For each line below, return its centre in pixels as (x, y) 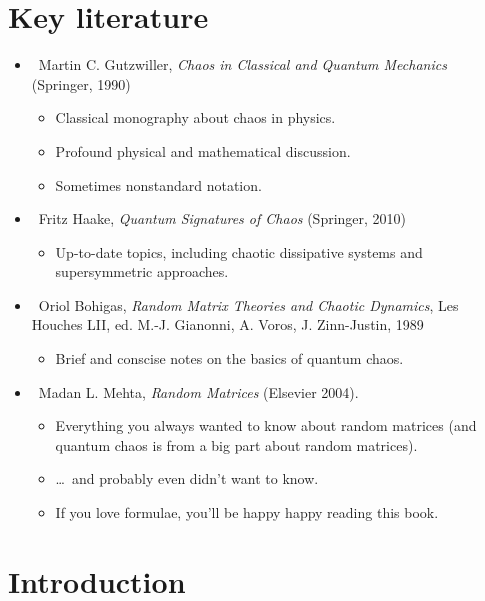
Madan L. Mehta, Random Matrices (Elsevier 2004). (198, 391)
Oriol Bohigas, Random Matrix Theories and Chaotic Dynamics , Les (248, 304)
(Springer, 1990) (81, 83)
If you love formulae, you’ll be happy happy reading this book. (247, 512)
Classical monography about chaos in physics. (195, 117)
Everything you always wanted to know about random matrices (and (266, 425)
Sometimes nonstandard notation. (158, 184)
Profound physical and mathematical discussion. (203, 150)
